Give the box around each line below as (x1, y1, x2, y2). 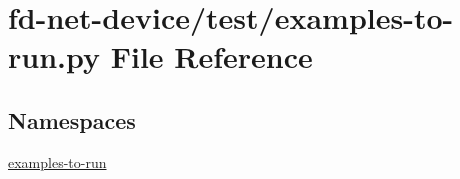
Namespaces (8, 104, 136, 135)
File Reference (110, 36, 313, 77)
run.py (8, 36, 100, 77)
